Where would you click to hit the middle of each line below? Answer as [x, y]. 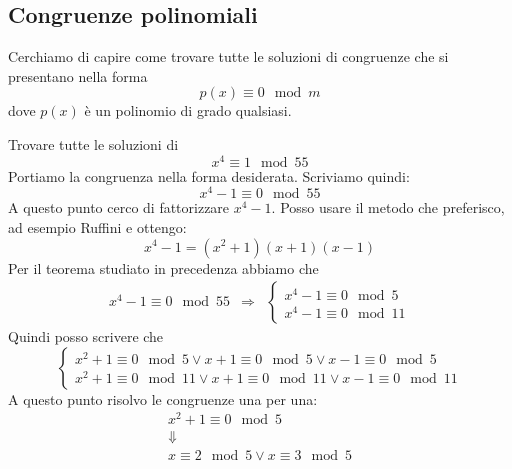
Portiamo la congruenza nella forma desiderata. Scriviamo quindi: [209, 175]
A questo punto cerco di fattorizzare [119, 207]
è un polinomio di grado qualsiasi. [188, 110]
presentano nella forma [78, 75]
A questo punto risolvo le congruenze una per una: [163, 398]
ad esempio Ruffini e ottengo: [97, 226]
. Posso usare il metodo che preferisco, [388, 207]
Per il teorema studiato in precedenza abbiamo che [163, 267]
